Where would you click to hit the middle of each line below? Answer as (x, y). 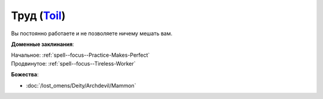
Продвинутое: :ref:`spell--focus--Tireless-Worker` (73, 63)
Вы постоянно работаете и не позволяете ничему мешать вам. (92, 33)
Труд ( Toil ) (38, 16)
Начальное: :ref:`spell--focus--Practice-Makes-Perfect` (80, 55)
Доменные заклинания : (42, 44)
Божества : (25, 75)
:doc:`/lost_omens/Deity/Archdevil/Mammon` (81, 85)
